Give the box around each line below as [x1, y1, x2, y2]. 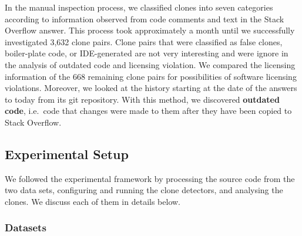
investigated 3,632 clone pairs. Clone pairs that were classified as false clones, [5, 35, 283, 48]
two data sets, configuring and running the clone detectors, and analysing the [5, 184, 283, 196]
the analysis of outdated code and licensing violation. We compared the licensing [5, 58, 296, 70]
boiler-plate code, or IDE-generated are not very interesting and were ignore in [5, 47, 288, 59]
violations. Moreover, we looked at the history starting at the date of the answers [5, 82, 297, 94]
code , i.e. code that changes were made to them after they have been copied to [5, 104, 292, 117]
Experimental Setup [5, 144, 129, 163]
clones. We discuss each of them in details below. [5, 195, 181, 207]
